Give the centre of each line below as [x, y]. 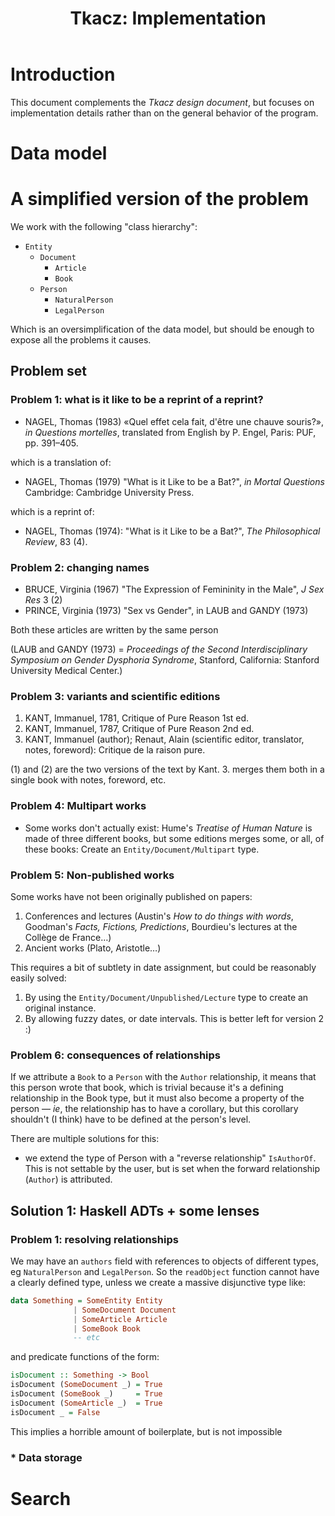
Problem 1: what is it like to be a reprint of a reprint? [137, 400]
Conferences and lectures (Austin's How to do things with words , [159, 916]
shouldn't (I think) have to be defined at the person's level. [131, 1119]
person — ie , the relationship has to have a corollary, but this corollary [154, 1109]
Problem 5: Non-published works [92, 875]
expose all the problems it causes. [81, 340]
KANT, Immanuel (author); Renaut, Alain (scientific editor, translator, [164, 739]
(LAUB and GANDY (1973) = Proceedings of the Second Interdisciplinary [159, 649]
